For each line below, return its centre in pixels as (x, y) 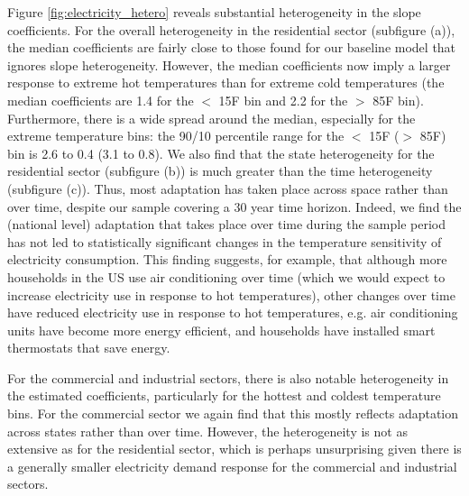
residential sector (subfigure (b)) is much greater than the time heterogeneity (220, 171)
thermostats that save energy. (89, 348)
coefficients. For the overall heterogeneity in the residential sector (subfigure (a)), (231, 29)
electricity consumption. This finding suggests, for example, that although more (227, 259)
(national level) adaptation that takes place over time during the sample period (227, 224)
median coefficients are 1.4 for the (101, 100)
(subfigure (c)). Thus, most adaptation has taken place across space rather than (228, 188)
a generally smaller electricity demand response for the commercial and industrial (232, 466)
